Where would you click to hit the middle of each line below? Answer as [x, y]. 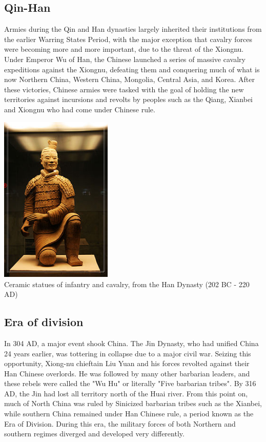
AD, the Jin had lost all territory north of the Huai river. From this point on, [126, 393]
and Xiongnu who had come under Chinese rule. [80, 109]
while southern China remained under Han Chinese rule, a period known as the [129, 414]
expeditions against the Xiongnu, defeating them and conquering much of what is [132, 69]
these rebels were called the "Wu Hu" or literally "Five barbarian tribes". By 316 [130, 383]
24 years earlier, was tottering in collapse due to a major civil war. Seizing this [128, 353]
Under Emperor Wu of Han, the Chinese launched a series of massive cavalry [125, 59]
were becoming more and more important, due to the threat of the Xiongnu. [124, 49]
